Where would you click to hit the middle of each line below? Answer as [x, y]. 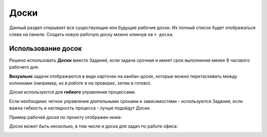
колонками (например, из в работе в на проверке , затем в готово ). [80, 83]
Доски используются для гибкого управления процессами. [72, 92]
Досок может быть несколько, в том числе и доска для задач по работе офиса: [93, 126]
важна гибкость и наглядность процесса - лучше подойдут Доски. [80, 108]
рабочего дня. [24, 67]
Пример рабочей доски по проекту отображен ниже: [66, 117]
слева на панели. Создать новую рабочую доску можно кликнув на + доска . [91, 34]
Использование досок [45, 49]
